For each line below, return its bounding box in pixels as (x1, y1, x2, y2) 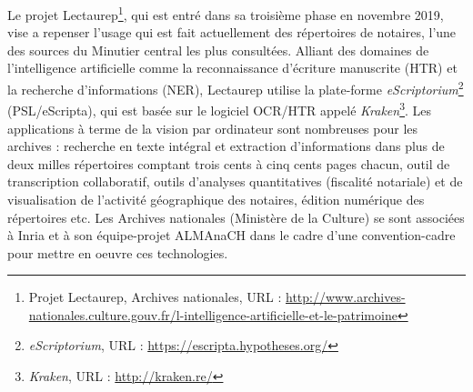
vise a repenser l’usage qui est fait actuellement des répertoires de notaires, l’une (7, 23, 457, 42)
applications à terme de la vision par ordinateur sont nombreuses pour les (7, 118, 418, 137)
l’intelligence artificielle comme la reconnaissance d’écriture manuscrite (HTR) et (7, 58, 458, 77)
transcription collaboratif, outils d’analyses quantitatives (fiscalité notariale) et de (7, 172, 463, 191)
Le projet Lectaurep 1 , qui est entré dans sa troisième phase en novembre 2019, (7, 3, 444, 24)
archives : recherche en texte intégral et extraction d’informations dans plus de (7, 136, 445, 156)
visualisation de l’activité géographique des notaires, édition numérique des (7, 189, 425, 208)
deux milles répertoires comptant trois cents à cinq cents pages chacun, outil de (7, 154, 450, 173)
